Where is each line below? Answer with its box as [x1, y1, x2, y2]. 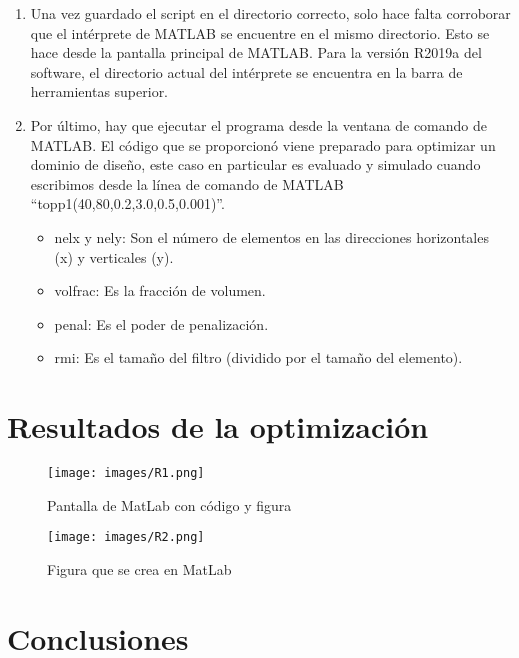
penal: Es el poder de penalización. [54, 313, 269, 334]
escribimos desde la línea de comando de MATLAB [30, 173, 344, 194]
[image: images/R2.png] [47, 530, 205, 545]
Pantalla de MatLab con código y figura [47, 494, 292, 515]
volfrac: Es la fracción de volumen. [54, 280, 266, 301]
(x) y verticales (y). [54, 246, 174, 267]
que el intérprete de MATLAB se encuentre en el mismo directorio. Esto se [30, 22, 490, 43]
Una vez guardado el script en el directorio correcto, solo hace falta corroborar [30, 3, 511, 23]
